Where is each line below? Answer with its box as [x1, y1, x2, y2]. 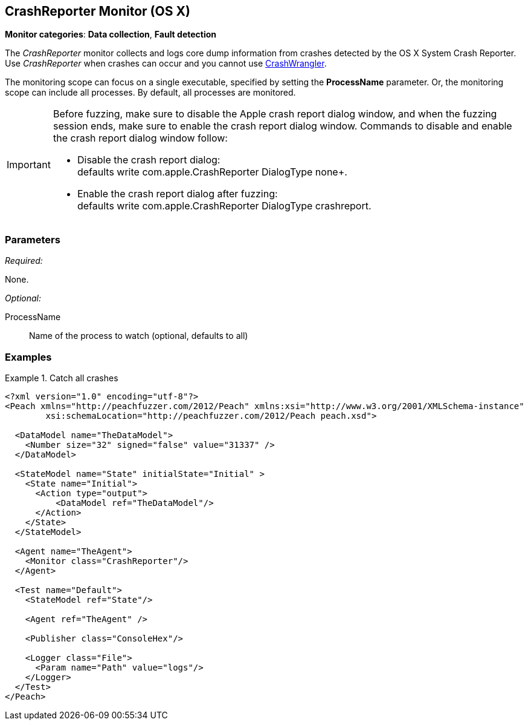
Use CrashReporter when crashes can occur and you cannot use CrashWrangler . [5, 58, 327, 69]
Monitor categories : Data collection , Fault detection [5, 29, 217, 40]
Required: [5, 255, 43, 266]
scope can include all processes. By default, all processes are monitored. [5, 87, 296, 98]
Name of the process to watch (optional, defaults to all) [29, 330, 248, 341]
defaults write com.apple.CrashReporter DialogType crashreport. [77, 200, 372, 212]
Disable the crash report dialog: [77, 154, 221, 166]
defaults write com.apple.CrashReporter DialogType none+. [77, 166, 347, 179]
